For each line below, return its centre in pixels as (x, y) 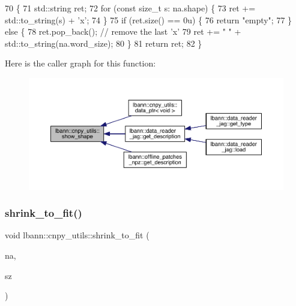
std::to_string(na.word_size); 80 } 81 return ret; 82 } (104, 43)
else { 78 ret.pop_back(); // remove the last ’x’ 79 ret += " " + (123, 31)
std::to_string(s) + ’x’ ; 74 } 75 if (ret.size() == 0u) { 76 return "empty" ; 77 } (149, 19)
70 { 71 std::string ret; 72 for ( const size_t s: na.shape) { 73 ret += (130, 8)
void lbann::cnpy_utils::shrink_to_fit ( (77, 235)
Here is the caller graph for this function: (80, 63)
